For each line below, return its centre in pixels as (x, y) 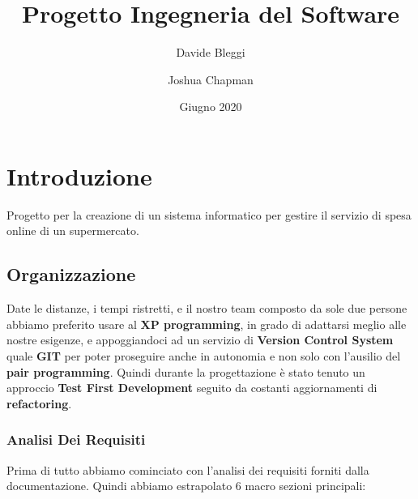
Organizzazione (71, 274)
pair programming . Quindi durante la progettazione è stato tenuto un (186, 371)
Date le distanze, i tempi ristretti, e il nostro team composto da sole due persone (207, 308)
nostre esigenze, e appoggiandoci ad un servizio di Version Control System (200, 340)
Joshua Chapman (211, 79)
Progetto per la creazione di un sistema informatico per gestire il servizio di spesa (209, 214)
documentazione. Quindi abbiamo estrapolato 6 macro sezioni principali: (186, 486)
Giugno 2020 (211, 107)
